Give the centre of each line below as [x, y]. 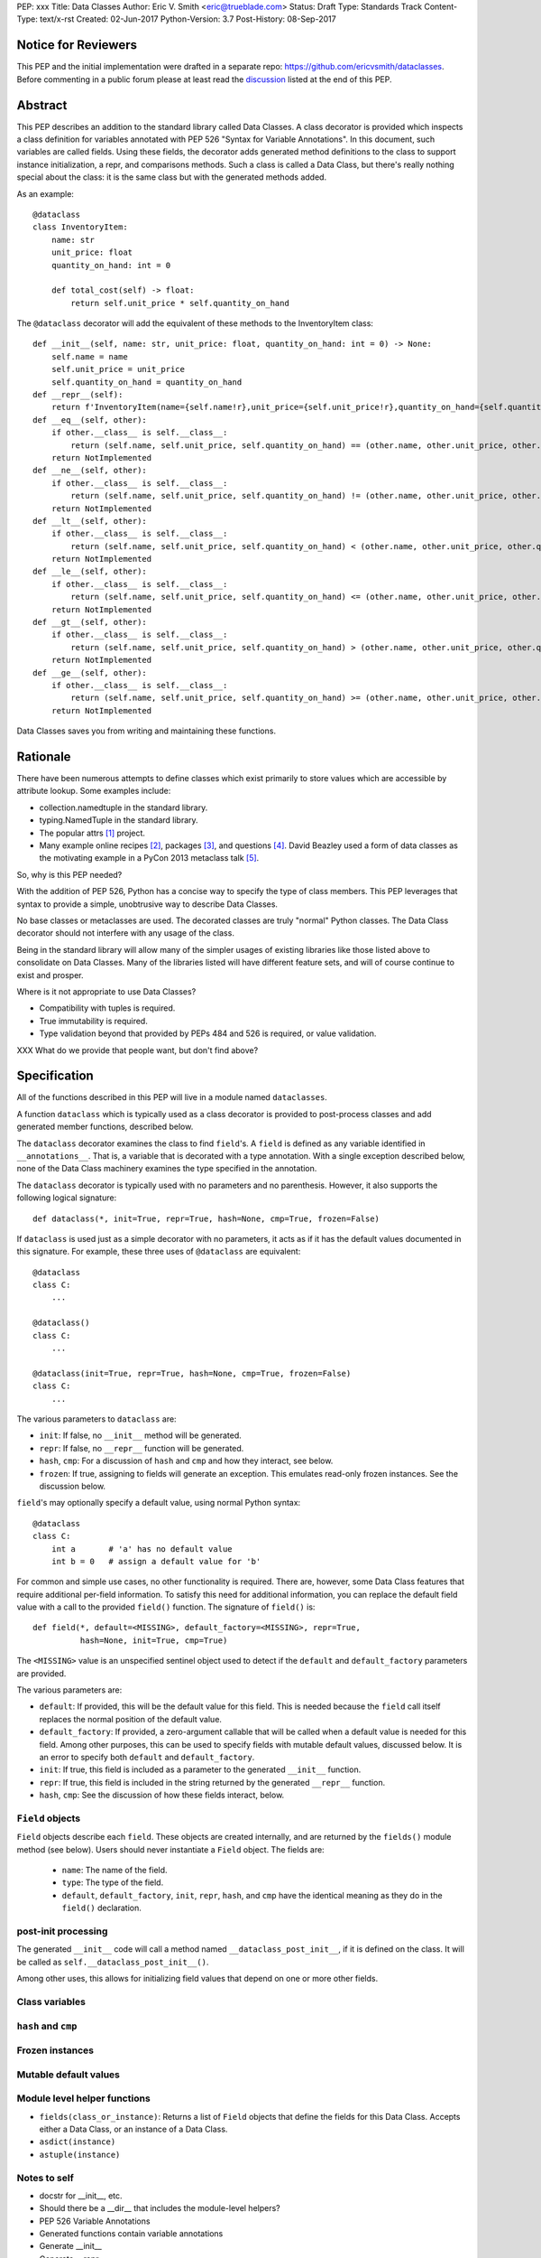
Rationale [44, 756]
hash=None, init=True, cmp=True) [154, 1640]
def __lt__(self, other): [90, 521]
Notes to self [45, 2178]
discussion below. [73, 1486]
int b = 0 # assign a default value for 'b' [156, 1561]
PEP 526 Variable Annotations [95, 2221]
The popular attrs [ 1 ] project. [92, 833]
